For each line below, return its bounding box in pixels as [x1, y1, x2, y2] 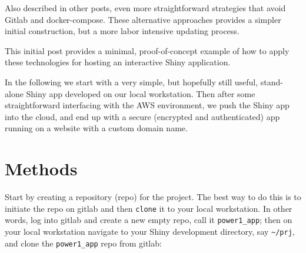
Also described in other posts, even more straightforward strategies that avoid [5, 2, 286, 14]
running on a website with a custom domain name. [5, 122, 188, 134]
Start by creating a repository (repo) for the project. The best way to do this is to [5, 191, 301, 203]
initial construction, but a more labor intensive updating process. [5, 25, 240, 37]
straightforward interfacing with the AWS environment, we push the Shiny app [5, 99, 290, 111]
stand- [260, 75, 283, 88]
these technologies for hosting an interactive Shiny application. [5, 56, 231, 68]
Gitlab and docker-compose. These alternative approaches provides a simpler [5, 13, 281, 25]
